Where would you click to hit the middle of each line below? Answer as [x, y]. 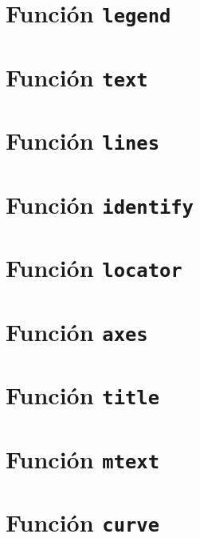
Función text [77, 76]
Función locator [94, 268]
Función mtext [82, 458]
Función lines [82, 141]
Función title [82, 395]
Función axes [77, 331]
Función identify [100, 204]
